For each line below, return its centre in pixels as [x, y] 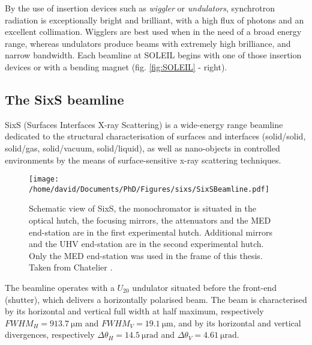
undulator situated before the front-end [204, 288]
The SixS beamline [64, 99]
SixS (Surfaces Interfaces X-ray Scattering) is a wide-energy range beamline [144, 124]
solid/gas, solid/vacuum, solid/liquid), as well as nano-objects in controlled [142, 148]
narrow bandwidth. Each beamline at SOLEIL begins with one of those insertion [153, 55]
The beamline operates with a [60, 288]
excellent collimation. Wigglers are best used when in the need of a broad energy [153, 32]
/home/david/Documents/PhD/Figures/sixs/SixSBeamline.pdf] [149, 189]
